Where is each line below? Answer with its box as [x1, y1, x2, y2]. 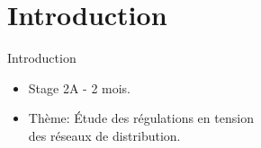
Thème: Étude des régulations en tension [28, 109, 254, 127]
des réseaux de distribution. [28, 126, 181, 144]
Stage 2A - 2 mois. [28, 78, 131, 97]
